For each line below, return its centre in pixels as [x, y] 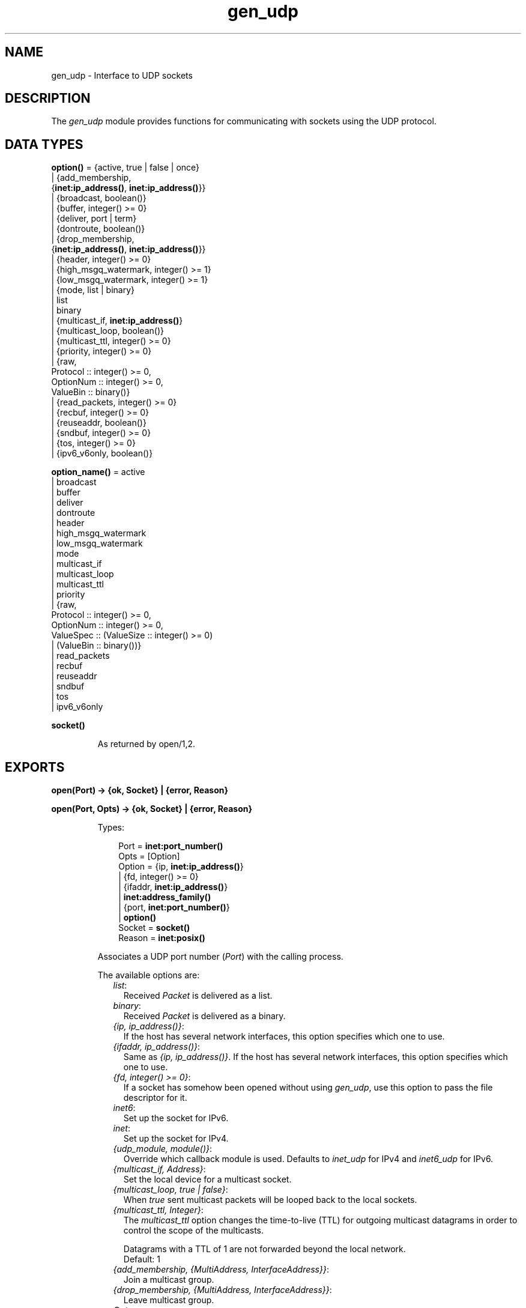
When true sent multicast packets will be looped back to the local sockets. [270, 1200]
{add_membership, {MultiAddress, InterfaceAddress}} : [221, 1270]
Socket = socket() [154, 928]
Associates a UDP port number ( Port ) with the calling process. [220, 957]
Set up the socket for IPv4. [176, 1139]
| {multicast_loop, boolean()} [107, 331]
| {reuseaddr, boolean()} [99, 423]
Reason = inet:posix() [162, 938]
